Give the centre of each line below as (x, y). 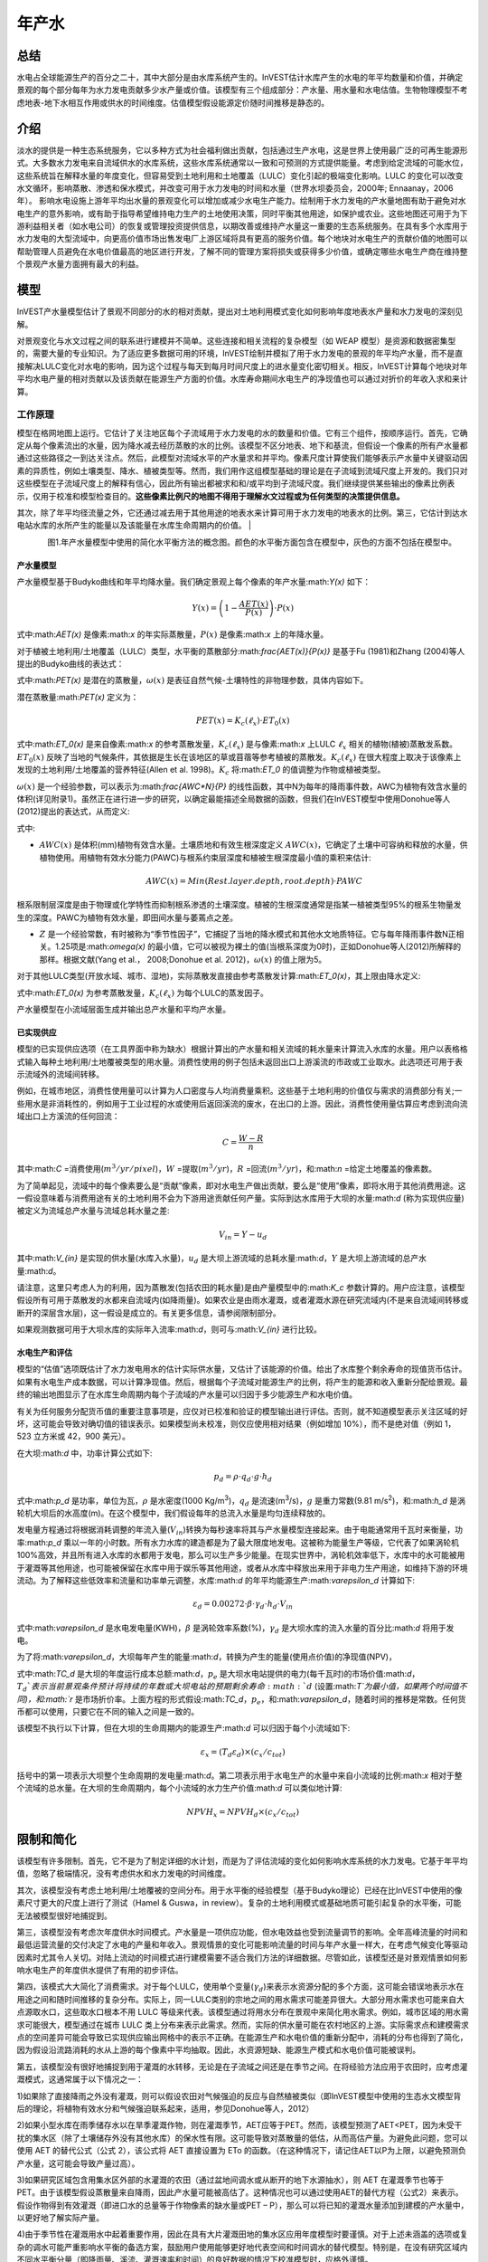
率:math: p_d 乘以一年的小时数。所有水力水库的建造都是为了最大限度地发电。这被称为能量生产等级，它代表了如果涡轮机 (238, 1542)
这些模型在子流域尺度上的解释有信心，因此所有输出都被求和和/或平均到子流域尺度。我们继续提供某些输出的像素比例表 (236, 483)
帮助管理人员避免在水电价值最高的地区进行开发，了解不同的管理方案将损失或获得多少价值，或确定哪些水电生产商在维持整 (242, 251)
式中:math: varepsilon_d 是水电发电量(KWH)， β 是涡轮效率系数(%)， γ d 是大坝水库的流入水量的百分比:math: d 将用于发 (235, 1629)
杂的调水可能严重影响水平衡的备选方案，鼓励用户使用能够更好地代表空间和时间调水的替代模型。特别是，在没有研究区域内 (242, 2247)
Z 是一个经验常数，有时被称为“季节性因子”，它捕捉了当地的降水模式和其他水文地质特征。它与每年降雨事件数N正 (248, 934)
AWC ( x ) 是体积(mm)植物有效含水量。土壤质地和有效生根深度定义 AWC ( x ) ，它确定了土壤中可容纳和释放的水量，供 (253, 845)
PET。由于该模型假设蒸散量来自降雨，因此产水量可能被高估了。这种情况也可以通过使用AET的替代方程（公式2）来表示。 (240, 2192)
